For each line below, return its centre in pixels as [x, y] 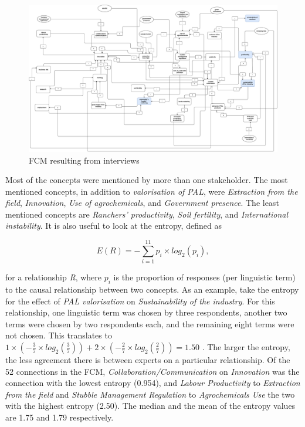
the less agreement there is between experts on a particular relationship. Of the [148, 359]
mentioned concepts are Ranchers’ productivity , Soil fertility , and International [147, 214]
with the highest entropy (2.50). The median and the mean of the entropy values [150, 406]
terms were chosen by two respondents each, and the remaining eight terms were [150, 323]
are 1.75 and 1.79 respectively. [60, 417]
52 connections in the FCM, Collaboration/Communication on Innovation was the [152, 371]
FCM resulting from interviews [84, 160]
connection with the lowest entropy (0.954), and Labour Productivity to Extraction [153, 383]
